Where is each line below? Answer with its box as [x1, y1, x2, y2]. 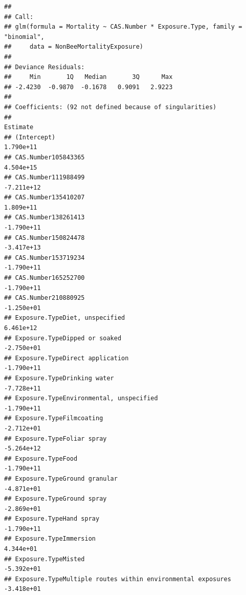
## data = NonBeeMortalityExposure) [4, 43, 144, 51]
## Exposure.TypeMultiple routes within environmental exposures [4, 575, 231, 583]
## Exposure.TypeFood [4, 455, 78, 462]
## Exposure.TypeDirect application [4, 354, 129, 362]
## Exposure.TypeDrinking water [4, 374, 114, 382]
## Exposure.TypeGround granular [4, 475, 118, 482]
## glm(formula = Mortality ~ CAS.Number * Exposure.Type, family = [4, 23, 242, 31]
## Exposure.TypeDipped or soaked [4, 334, 122, 342]
